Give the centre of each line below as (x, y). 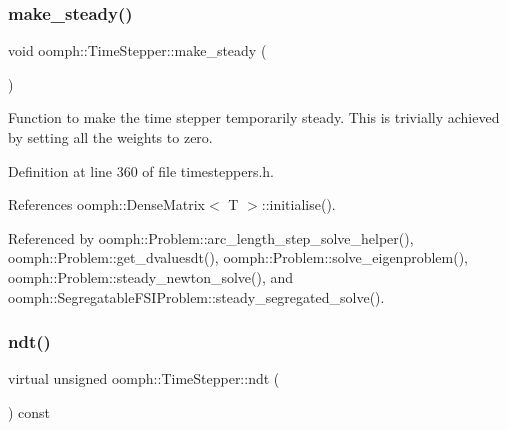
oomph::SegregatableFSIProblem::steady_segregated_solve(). (196, 296)
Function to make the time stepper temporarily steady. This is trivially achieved (254, 117)
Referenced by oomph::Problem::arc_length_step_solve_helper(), (211, 237)
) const (29, 411)
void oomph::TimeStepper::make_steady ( (137, 50)
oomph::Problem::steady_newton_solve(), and (151, 276)
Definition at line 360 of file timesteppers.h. (141, 170)
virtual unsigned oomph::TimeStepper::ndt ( (144, 378)
